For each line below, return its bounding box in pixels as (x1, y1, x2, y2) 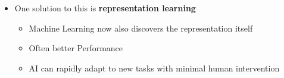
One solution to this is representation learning (14, 2, 196, 14)
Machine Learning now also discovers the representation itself (29, 21, 253, 34)
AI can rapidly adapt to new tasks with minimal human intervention (29, 61, 280, 74)
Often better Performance (29, 42, 123, 54)
